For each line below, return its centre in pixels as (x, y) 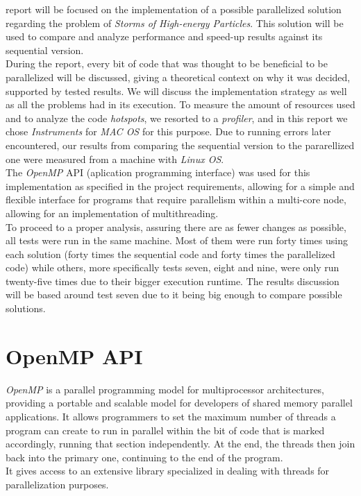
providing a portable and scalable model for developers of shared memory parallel (179, 403)
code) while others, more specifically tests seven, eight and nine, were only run (173, 267)
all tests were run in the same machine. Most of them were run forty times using (177, 240)
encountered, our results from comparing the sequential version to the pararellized (180, 145)
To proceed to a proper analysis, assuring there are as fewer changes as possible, (176, 226)
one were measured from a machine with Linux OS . (115, 159)
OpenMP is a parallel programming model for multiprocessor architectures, (165, 389)
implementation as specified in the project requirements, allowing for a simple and (180, 186)
